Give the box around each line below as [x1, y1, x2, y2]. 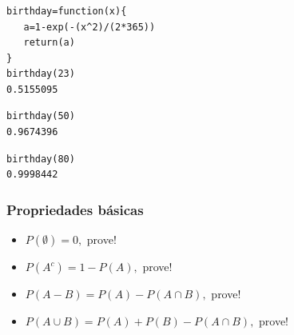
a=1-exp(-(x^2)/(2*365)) [23, 21, 156, 33]
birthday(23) [6, 68, 75, 80]
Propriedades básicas [6, 199, 144, 219]
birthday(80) [6, 153, 75, 165]
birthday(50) [6, 110, 75, 122]
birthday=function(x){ [6, 5, 127, 17]
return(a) [23, 37, 75, 49]
